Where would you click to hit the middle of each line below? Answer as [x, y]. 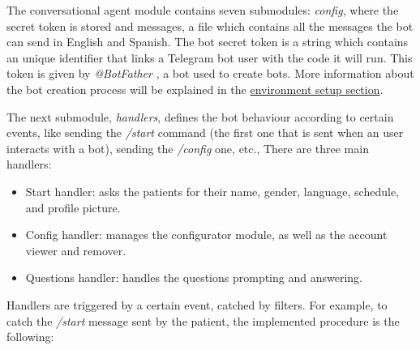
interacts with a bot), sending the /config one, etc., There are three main [188, 148]
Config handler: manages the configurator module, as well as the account [206, 235]
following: [30, 337]
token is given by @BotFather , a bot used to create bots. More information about [210, 73]
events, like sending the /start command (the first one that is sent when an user [205, 132]
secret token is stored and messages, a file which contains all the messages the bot [210, 26]
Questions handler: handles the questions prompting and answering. [194, 277]
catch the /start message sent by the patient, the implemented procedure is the [203, 320]
